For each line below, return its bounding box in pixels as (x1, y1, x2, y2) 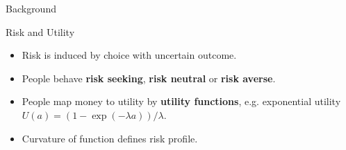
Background (6, 1, 56, 15)
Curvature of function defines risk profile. (22, 131, 198, 145)
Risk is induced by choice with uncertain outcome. (22, 48, 237, 62)
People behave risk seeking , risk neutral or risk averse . (22, 71, 276, 85)
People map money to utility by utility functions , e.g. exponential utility (22, 94, 341, 109)
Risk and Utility (6, 24, 75, 39)
